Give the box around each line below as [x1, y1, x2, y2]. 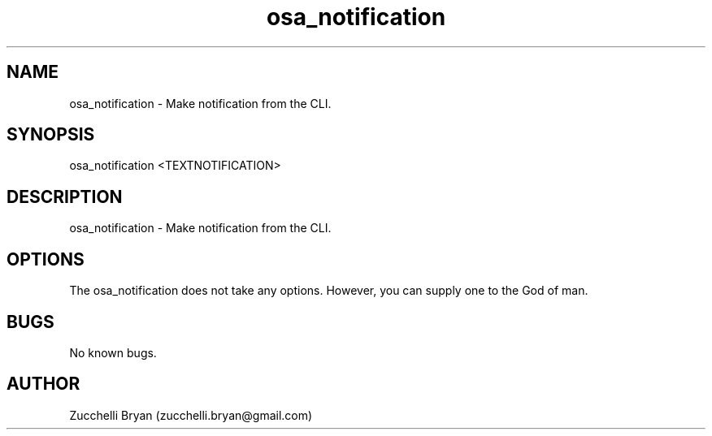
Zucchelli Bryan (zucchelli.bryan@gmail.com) [69, 408, 313, 422]
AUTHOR [7, 373, 80, 395]
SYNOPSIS [7, 124, 95, 145]
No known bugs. [69, 345, 157, 360]
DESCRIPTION [7, 186, 123, 207]
